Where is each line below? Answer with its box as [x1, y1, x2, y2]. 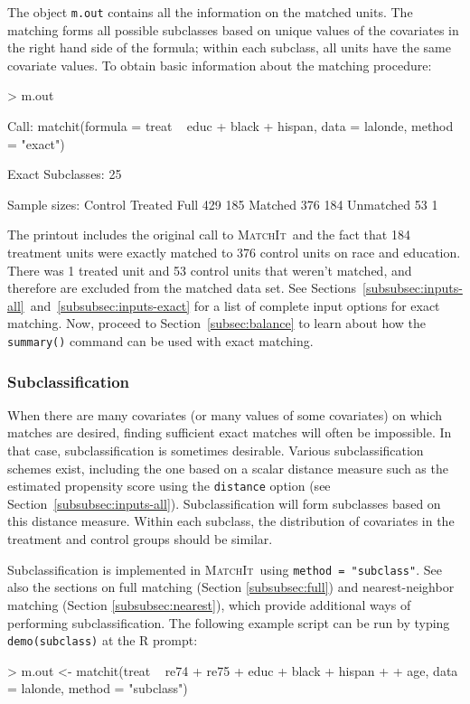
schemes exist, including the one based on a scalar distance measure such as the [7, 458, 448, 477]
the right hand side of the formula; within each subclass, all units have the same [7, 38, 451, 57]
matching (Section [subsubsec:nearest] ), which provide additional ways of [7, 595, 411, 614]
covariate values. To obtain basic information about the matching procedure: [7, 55, 432, 74]
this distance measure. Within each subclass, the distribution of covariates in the [7, 512, 455, 530]
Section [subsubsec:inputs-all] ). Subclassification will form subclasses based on [7, 493, 441, 512]
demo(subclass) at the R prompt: [7, 631, 198, 650]
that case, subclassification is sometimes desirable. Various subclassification [7, 441, 424, 460]
